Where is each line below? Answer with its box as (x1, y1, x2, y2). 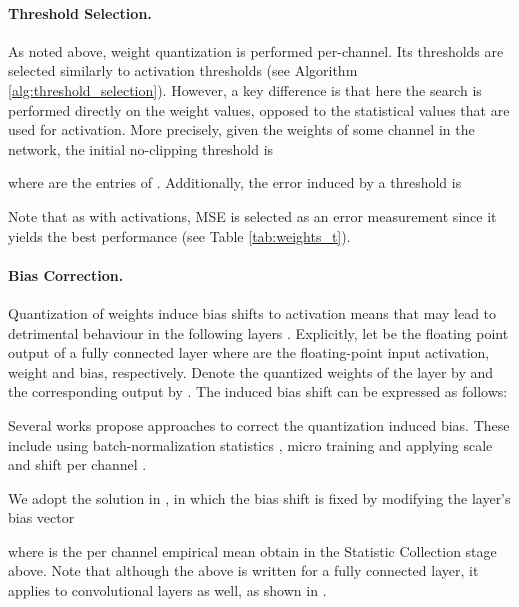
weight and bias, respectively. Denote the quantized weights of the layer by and (8, 361, 494, 382)
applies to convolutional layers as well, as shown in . (8, 580, 327, 601)
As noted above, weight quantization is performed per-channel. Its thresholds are (8, 40, 504, 61)
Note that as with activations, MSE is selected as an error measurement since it (8, 205, 497, 226)
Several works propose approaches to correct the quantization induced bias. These (8, 414, 510, 435)
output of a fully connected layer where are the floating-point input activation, (8, 342, 490, 363)
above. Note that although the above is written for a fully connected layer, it (8, 560, 479, 581)
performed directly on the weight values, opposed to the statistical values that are (8, 99, 510, 120)
